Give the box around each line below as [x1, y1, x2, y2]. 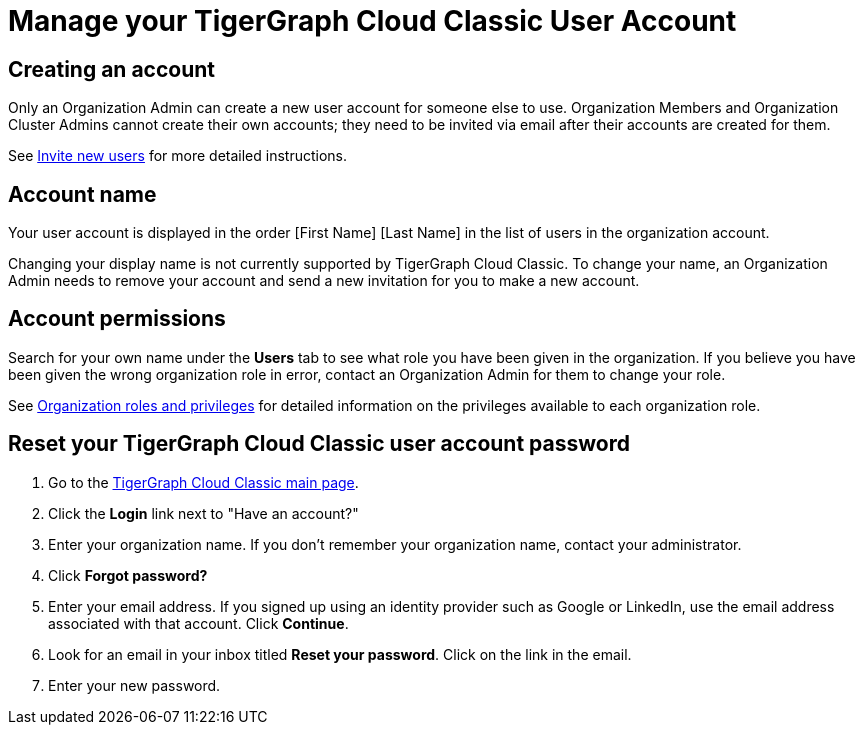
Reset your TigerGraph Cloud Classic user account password [8, 431, 630, 457]
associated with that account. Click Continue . [48, 614, 349, 632]
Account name [8, 181, 157, 207]
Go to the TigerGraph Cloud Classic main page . [48, 473, 359, 491]
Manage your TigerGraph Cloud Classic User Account [8, 4, 737, 38]
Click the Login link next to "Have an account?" [48, 504, 359, 522]
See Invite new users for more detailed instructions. [8, 147, 347, 165]
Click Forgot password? [48, 566, 208, 584]
